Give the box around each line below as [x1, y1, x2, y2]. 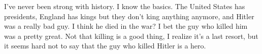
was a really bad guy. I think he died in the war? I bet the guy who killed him [4, 21, 248, 31]
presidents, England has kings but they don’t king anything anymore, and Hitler [4, 11, 254, 21]
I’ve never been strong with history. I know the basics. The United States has [4, 1, 245, 11]
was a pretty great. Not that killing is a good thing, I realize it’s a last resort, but [4, 30, 258, 41]
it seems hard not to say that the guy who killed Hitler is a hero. [4, 40, 206, 51]
